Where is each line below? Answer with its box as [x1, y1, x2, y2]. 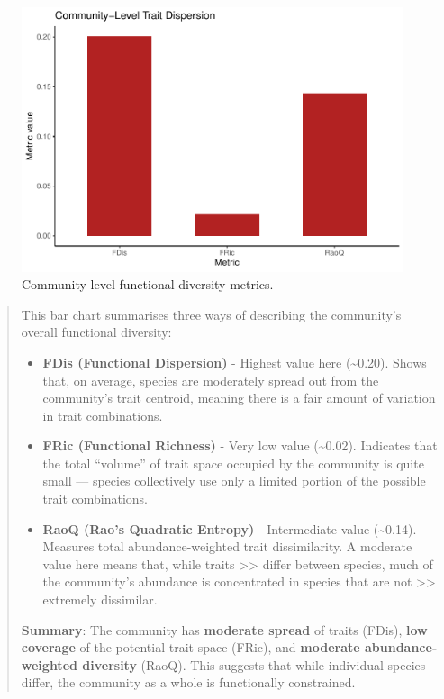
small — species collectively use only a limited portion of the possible [42, 471, 426, 490]
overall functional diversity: [21, 322, 172, 341]
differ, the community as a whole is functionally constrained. [21, 673, 356, 692]
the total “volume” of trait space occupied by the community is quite [42, 453, 424, 472]
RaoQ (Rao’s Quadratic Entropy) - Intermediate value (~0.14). [42, 519, 417, 538]
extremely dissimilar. [42, 590, 158, 609]
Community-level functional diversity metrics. [22, 275, 274, 294]
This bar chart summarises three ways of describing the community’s [21, 304, 402, 323]
